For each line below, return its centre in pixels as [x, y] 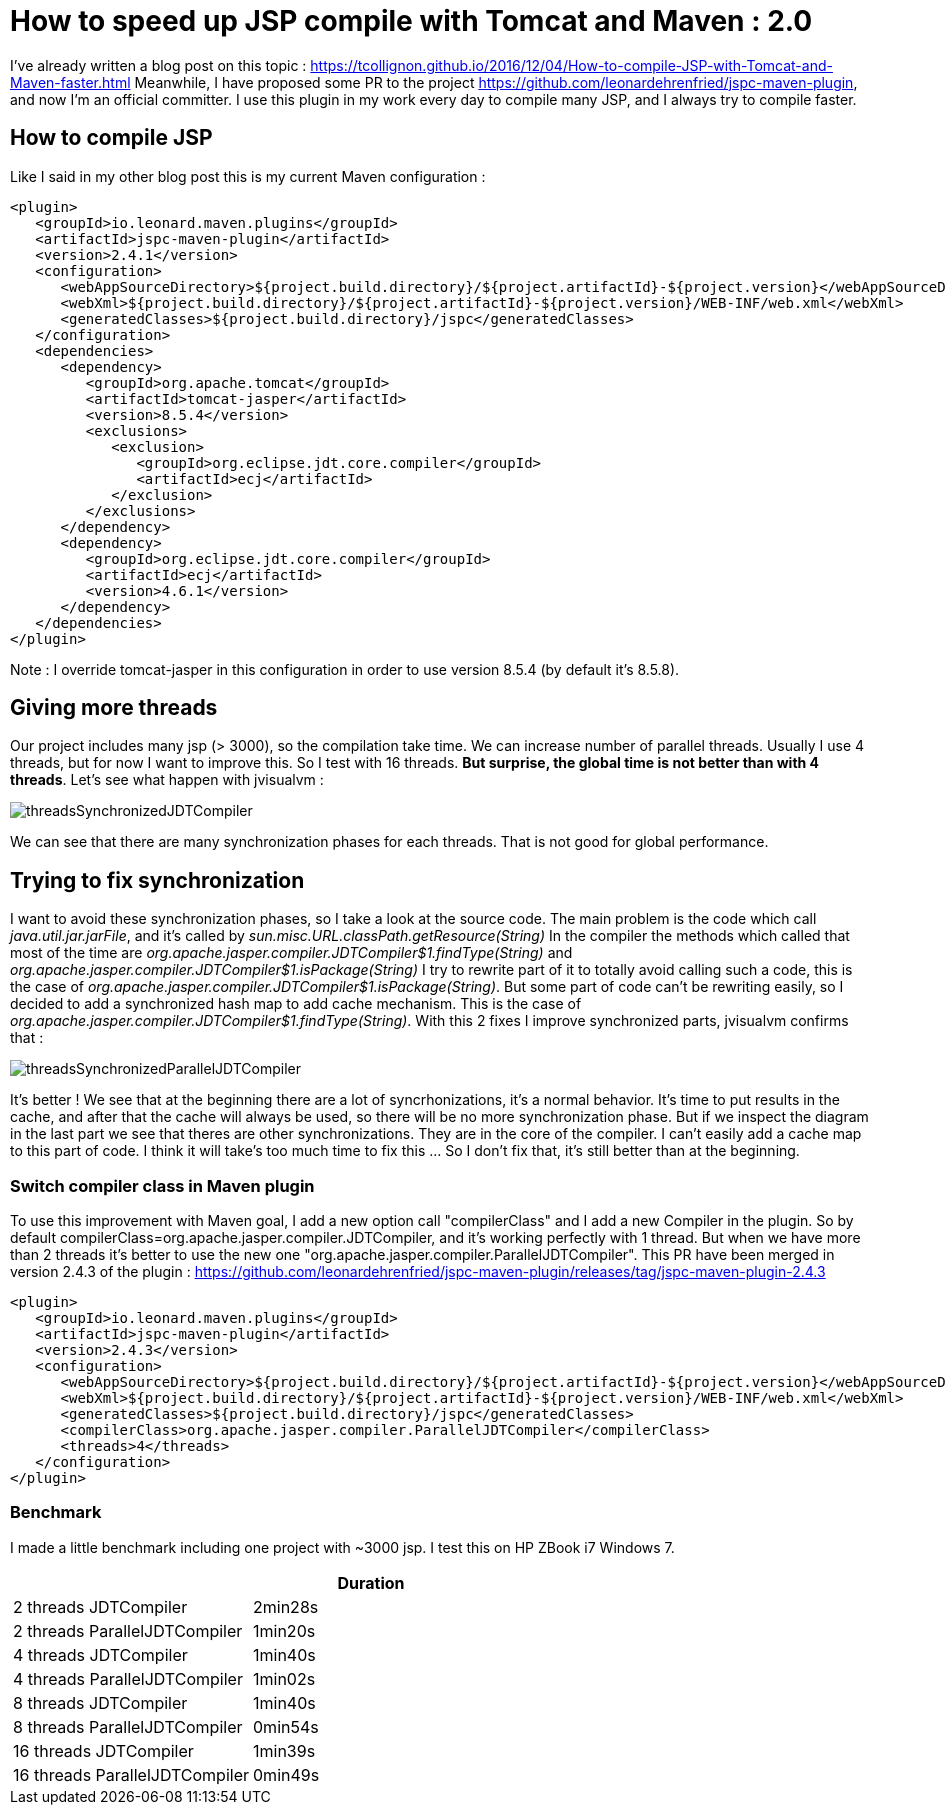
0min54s [286, 1726]
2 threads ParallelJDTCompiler [128, 1630]
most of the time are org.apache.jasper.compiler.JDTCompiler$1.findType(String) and [291, 953]
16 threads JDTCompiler [103, 1750]
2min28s [286, 1606]
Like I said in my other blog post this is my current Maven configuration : [248, 176]
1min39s [284, 1750]
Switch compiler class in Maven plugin [162, 1185]
